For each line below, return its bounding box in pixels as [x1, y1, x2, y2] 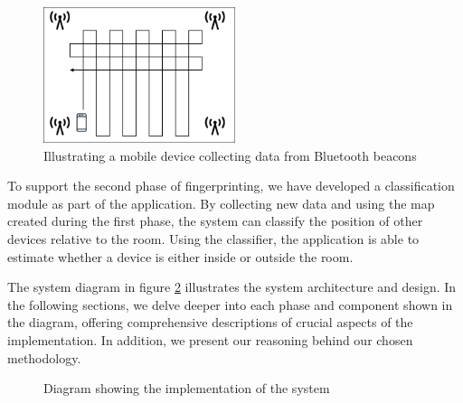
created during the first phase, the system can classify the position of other [7, 211, 423, 230]
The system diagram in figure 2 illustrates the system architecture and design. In [7, 277, 457, 296]
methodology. [7, 348, 81, 367]
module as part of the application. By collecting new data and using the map [7, 193, 435, 212]
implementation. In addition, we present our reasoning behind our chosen [7, 330, 413, 349]
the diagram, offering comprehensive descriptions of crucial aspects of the [7, 313, 413, 332]
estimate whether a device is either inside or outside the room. [7, 247, 354, 266]
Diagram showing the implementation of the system [43, 379, 330, 398]
